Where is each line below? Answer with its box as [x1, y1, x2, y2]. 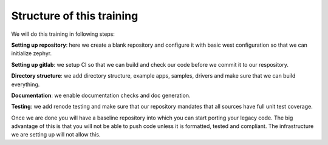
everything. [11, 81, 40, 88]
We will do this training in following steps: [11, 30, 115, 38]
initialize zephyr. [11, 50, 52, 57]
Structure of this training [11, 9, 138, 22]
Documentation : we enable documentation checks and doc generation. [11, 92, 191, 99]
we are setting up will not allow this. [11, 131, 101, 138]
